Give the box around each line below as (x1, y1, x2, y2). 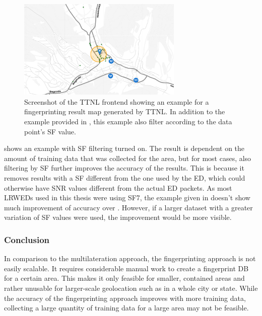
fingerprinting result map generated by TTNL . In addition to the (24, 106, 225, 117)
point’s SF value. (24, 126, 76, 136)
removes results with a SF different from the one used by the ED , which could (4, 173, 245, 183)
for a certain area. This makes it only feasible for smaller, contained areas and (4, 273, 245, 283)
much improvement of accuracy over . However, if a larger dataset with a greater (4, 202, 253, 212)
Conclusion (4, 233, 49, 246)
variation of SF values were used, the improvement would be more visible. (4, 212, 232, 222)
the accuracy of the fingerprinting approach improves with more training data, (4, 292, 246, 303)
